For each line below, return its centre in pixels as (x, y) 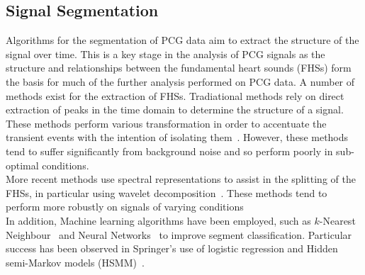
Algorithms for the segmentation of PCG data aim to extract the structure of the (182, 40)
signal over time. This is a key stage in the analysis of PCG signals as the (165, 54)
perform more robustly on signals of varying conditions (125, 207)
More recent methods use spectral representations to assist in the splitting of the (181, 179)
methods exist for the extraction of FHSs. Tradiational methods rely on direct (175, 95)
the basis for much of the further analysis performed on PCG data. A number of (180, 81)
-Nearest (337, 220)
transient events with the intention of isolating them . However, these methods (177, 137)
